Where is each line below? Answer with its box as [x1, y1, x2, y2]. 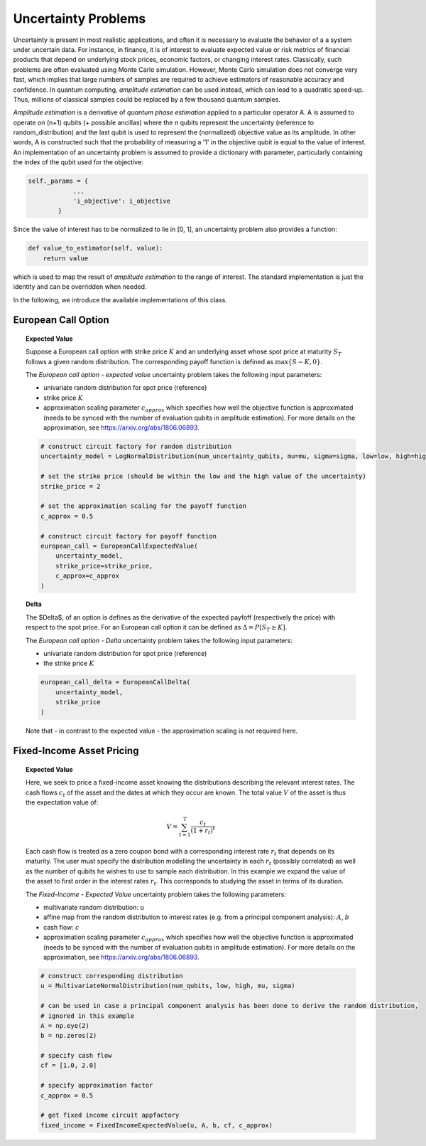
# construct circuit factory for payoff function [40, 532, 217, 540]
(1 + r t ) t [190, 825, 216, 836]
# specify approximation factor [40, 1081, 153, 1090]
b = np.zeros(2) [40, 1031, 97, 1040]
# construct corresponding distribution [40, 972, 183, 980]
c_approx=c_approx [55, 572, 120, 580]
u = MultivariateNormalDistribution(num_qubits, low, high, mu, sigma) [40, 982, 295, 990]
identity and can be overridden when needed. [13, 282, 147, 291]
